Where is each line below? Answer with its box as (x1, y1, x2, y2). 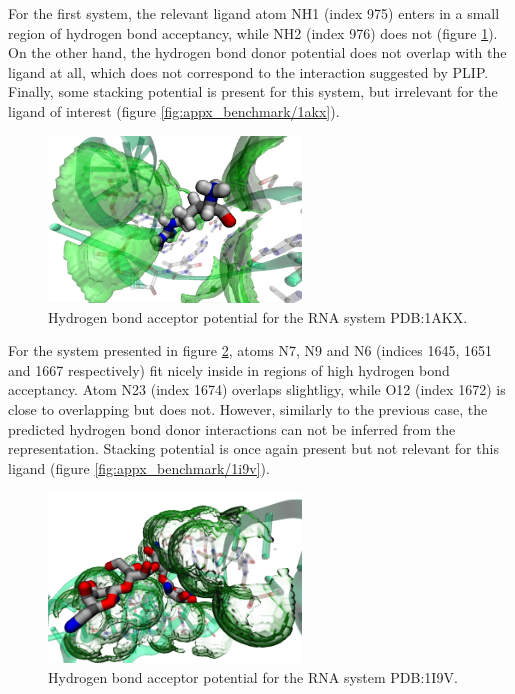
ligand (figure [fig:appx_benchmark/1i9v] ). (8, 457, 270, 478)
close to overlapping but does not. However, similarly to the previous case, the (8, 398, 488, 419)
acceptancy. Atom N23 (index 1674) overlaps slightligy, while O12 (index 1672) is (8, 379, 506, 400)
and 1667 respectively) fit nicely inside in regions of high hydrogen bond (8, 359, 450, 380)
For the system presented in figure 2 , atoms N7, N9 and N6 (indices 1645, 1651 (8, 340, 493, 361)
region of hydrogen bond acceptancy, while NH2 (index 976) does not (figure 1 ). (8, 22, 498, 43)
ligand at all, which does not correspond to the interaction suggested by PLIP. (8, 61, 489, 82)
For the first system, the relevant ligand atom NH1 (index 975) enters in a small (8, 3, 500, 23)
